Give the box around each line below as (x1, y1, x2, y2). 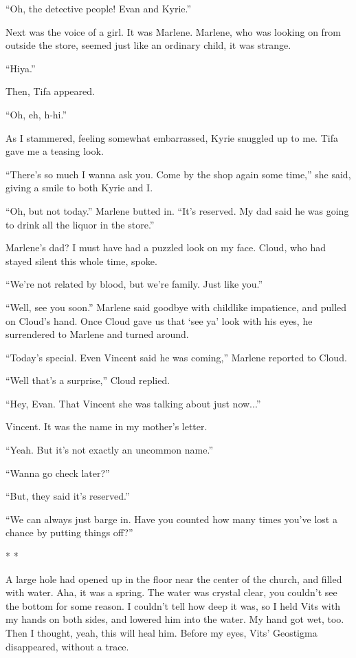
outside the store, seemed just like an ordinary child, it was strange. (5, 38, 291, 52)
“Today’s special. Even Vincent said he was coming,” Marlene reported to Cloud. (5, 350, 347, 364)
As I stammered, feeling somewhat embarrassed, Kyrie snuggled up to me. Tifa (5, 130, 338, 145)
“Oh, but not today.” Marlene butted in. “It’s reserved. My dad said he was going (5, 203, 349, 217)
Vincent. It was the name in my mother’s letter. (5, 419, 208, 434)
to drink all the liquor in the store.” (5, 217, 155, 231)
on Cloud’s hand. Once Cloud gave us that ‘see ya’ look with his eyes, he (5, 313, 313, 328)
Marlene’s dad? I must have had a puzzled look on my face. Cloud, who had (5, 240, 326, 255)
